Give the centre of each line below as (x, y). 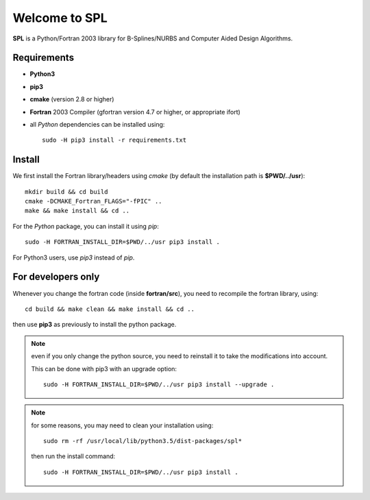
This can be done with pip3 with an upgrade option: (104, 368)
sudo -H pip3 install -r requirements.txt (114, 140)
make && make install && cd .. (77, 211)
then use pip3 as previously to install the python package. (95, 325)
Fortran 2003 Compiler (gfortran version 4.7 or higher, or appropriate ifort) (135, 112)
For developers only (56, 277)
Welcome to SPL (60, 18)
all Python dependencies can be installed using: (97, 125)
